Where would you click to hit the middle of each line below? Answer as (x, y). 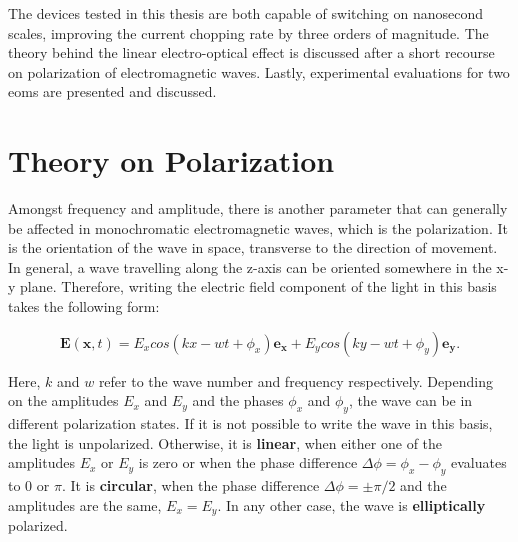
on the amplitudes (63, 400)
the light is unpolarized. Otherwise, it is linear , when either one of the (225, 442)
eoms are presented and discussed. (112, 91)
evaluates (479, 462)
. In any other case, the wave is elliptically (351, 504)
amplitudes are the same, (85, 504)
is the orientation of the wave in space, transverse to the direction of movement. (253, 247)
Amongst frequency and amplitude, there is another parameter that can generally (258, 208)
